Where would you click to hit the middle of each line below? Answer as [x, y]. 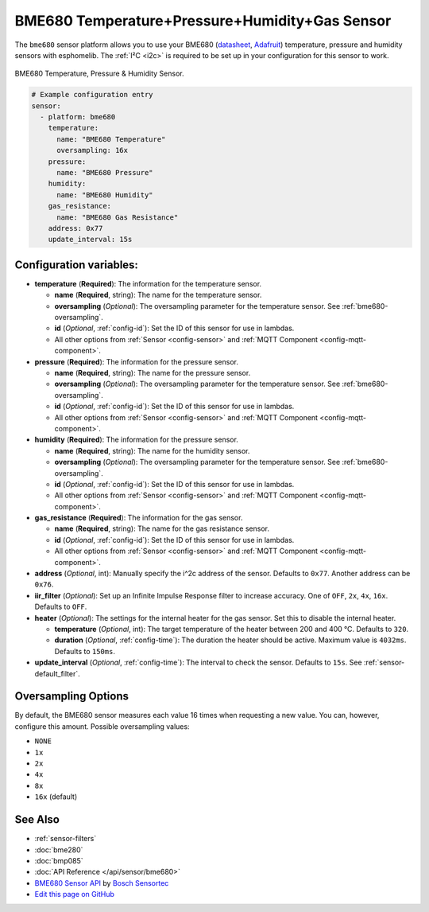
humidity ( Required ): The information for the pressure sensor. [136, 440]
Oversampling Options [72, 696]
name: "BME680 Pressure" [105, 173]
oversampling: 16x [93, 150]
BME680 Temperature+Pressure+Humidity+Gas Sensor [203, 21]
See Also [37, 820]
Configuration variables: [77, 265]
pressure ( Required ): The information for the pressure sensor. [136, 361]
